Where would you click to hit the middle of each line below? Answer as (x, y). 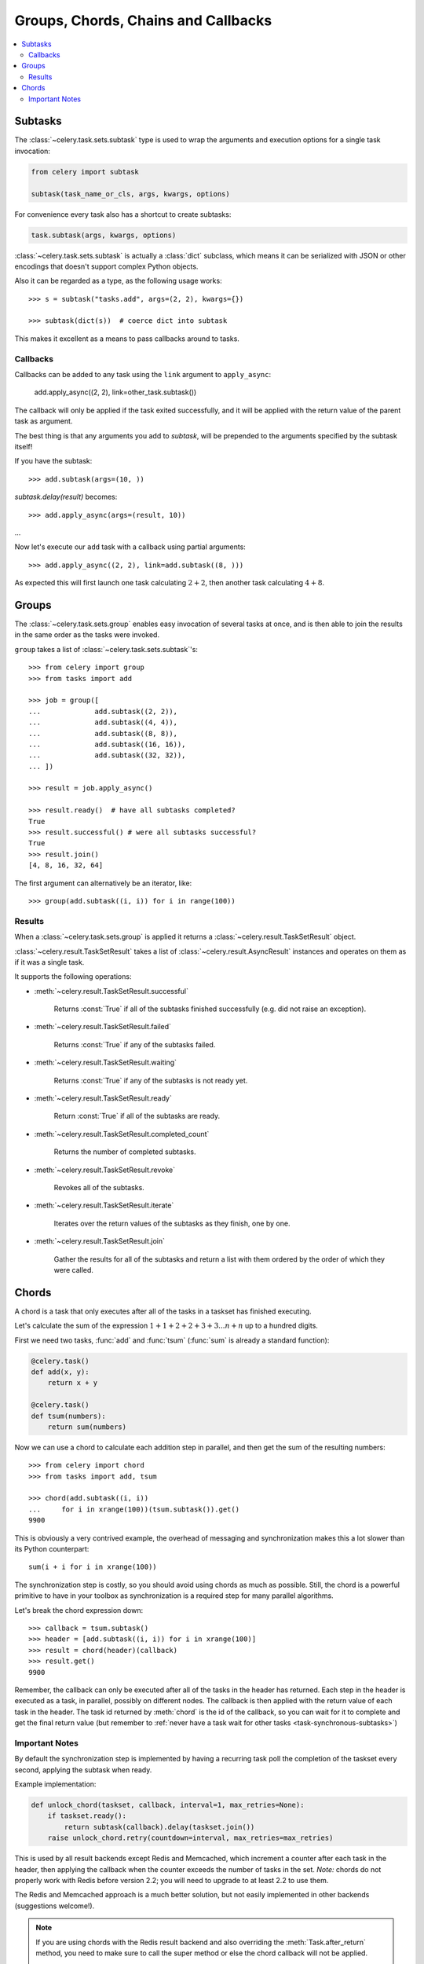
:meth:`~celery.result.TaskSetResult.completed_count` (122, 1134)
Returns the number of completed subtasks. (125, 1152)
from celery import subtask (85, 172)
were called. (74, 1270)
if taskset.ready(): (87, 1816)
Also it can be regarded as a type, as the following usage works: (119, 281)
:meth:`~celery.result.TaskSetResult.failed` (103, 1027)
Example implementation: (55, 1784)
